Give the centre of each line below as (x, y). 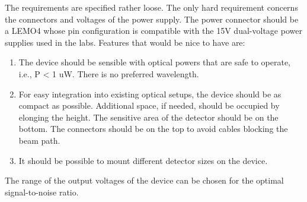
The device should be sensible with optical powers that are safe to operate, (154, 62)
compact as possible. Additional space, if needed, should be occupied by (149, 105)
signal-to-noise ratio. (42, 192)
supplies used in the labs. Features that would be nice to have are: (125, 42)
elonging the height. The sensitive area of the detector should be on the (148, 117)
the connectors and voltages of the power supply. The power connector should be (152, 19)
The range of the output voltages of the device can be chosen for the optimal (144, 180)
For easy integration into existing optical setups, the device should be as (150, 94)
